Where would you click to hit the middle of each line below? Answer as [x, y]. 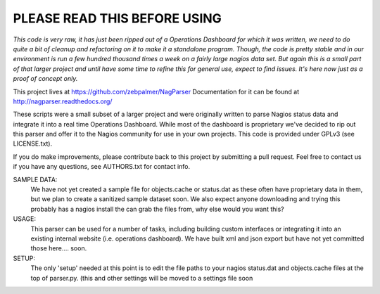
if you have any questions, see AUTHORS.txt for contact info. [102, 167]
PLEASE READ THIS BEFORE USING [117, 18]
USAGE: [25, 219]
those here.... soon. [59, 248]
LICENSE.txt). [33, 143]
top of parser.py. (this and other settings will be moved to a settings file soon [142, 278]
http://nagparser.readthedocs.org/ [63, 101]
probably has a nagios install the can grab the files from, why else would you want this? [157, 209]
